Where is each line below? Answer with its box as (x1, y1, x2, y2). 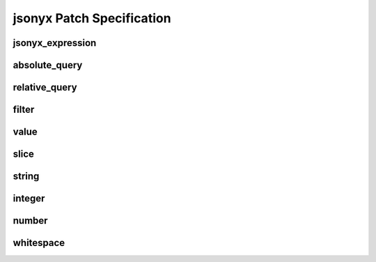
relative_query (13, 82, 77, 93)
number (13, 215, 48, 226)
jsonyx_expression (13, 37, 97, 49)
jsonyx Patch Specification (13, 10, 171, 26)
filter (13, 104, 35, 116)
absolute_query (13, 59, 83, 71)
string (13, 171, 40, 183)
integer (13, 192, 45, 205)
